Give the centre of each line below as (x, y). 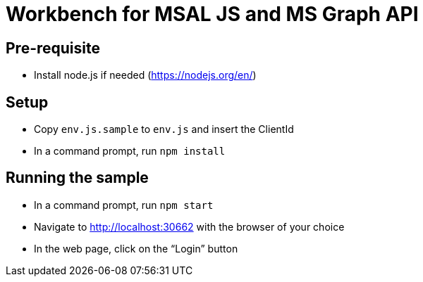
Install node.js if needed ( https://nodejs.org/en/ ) (145, 75)
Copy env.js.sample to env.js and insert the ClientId (164, 129)
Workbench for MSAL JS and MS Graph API (212, 14)
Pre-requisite (53, 48)
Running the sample (77, 178)
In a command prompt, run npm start (124, 205)
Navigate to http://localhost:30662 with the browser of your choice (189, 226)
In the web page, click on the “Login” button (136, 248)
